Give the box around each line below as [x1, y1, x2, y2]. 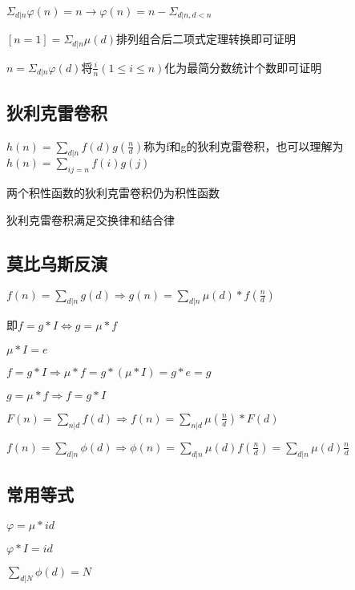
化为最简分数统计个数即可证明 [164, 59, 322, 75]
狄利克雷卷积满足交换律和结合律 [6, 211, 175, 228]
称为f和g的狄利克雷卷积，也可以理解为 [143, 137, 344, 154]
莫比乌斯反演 [6, 250, 107, 275]
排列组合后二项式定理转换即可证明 [116, 30, 297, 47]
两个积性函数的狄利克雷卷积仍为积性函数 [6, 184, 220, 201]
